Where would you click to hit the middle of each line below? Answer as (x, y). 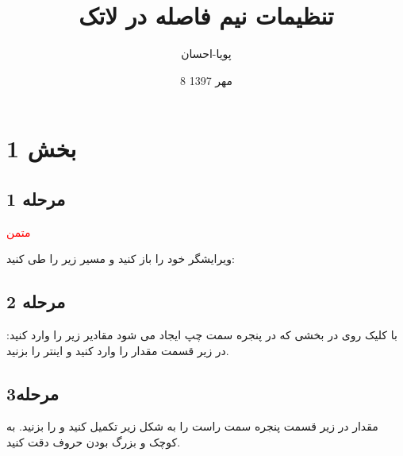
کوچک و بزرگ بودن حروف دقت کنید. (94, 442)
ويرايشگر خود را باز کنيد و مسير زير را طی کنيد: (121, 259)
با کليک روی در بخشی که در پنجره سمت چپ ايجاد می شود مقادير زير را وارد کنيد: (202, 335)
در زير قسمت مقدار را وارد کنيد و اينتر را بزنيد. (118, 350)
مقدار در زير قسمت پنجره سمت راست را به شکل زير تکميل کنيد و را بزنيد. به (192, 426)
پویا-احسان (206, 54)
